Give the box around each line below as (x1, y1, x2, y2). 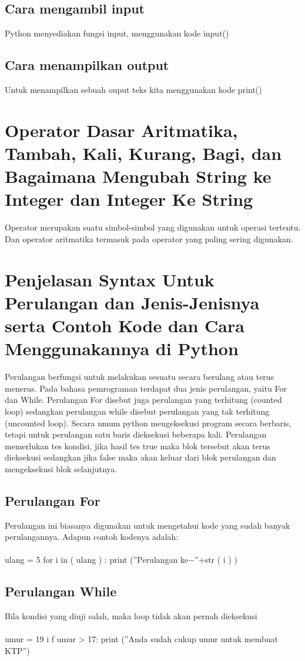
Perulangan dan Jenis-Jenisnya (5, 290, 260, 314)
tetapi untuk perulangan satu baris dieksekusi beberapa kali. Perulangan (5, 428, 267, 440)
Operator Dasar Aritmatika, (5, 118, 238, 142)
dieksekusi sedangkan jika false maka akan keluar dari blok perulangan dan (5, 451, 276, 463)
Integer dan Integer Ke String (5, 187, 253, 211)
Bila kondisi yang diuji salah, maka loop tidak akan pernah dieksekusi (5, 610, 257, 622)
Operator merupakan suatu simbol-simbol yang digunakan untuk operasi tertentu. (5, 221, 301, 233)
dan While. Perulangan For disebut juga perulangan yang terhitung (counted (5, 393, 282, 406)
